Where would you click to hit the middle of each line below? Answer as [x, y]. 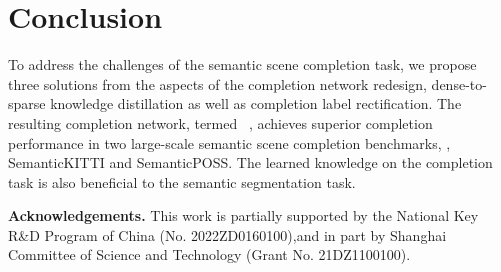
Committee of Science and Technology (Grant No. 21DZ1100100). [209, 254]
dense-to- [459, 83]
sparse [27, 103]
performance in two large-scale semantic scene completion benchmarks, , [229, 142]
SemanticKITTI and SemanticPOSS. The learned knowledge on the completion [250, 162]
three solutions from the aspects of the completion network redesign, [217, 83]
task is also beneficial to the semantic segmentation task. [182, 181]
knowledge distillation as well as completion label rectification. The [256, 103]
